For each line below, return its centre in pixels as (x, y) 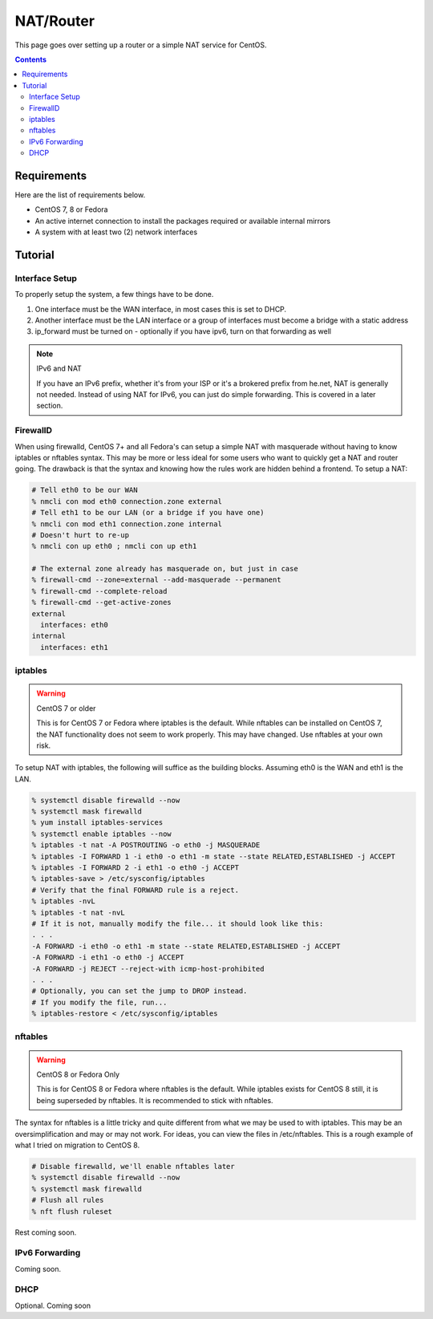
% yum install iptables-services (97, 823)
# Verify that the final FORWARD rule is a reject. (136, 890)
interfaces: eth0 (74, 625)
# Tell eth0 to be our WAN (85, 490)
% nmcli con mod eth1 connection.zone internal (127, 524)
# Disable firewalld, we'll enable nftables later (134, 1166)
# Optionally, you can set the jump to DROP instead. (140, 991)
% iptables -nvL (64, 901)
